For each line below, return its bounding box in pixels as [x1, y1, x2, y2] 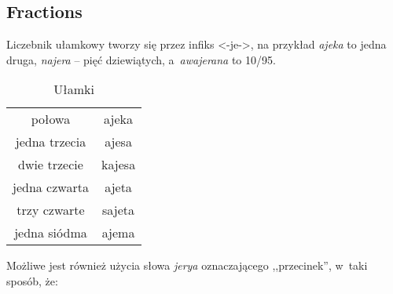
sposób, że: [6, 272, 58, 289]
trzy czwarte [17, 201, 85, 220]
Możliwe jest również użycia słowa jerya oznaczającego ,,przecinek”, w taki [6, 257, 368, 274]
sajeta [102, 201, 135, 220]
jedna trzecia [15, 132, 86, 151]
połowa [31, 110, 71, 129]
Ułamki [53, 80, 94, 99]
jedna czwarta [13, 178, 89, 197]
